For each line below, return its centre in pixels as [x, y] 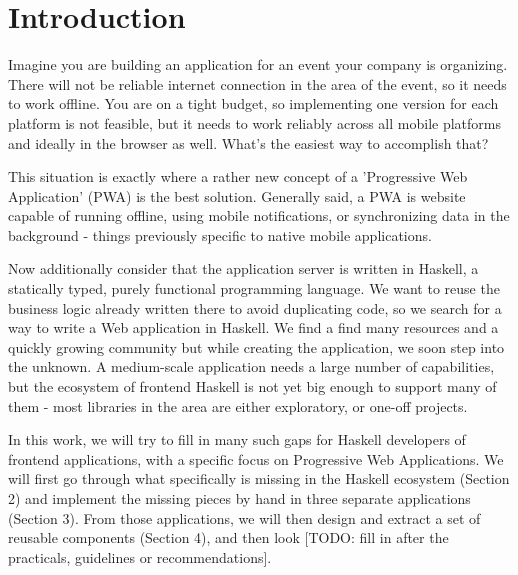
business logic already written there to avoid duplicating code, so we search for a [255, 307]
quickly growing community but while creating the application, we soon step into [256, 346]
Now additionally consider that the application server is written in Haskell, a [243, 268]
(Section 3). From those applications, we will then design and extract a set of [244, 517]
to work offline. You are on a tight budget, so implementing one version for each [253, 103]
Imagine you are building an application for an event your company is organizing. [258, 64]
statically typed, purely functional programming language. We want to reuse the [254, 288]
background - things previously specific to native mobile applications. [220, 234]
